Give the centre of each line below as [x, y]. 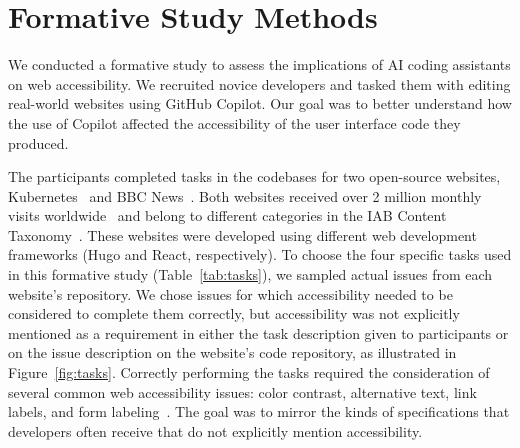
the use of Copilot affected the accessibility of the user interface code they [234, 122]
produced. [38, 142]
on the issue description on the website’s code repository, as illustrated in [232, 352]
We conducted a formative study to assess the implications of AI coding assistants [259, 64]
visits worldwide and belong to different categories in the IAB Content [227, 215]
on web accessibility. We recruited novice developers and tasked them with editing [259, 83]
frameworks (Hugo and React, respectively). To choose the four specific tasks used [260, 254]
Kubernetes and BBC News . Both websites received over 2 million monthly [245, 195]
